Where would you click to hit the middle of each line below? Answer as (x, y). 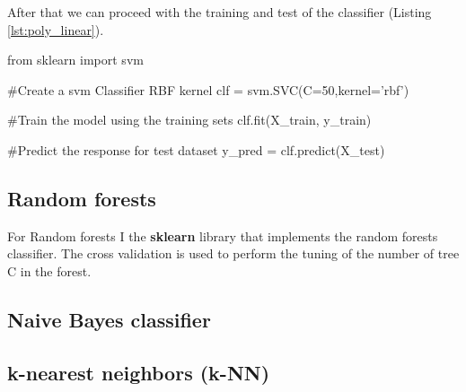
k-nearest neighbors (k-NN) (139, 372)
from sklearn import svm (75, 60)
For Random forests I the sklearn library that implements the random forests (223, 235)
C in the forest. (49, 270)
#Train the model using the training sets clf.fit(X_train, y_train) (189, 120)
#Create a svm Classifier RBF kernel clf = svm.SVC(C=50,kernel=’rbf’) (208, 89)
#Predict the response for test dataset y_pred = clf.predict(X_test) (196, 149)
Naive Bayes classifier (109, 319)
